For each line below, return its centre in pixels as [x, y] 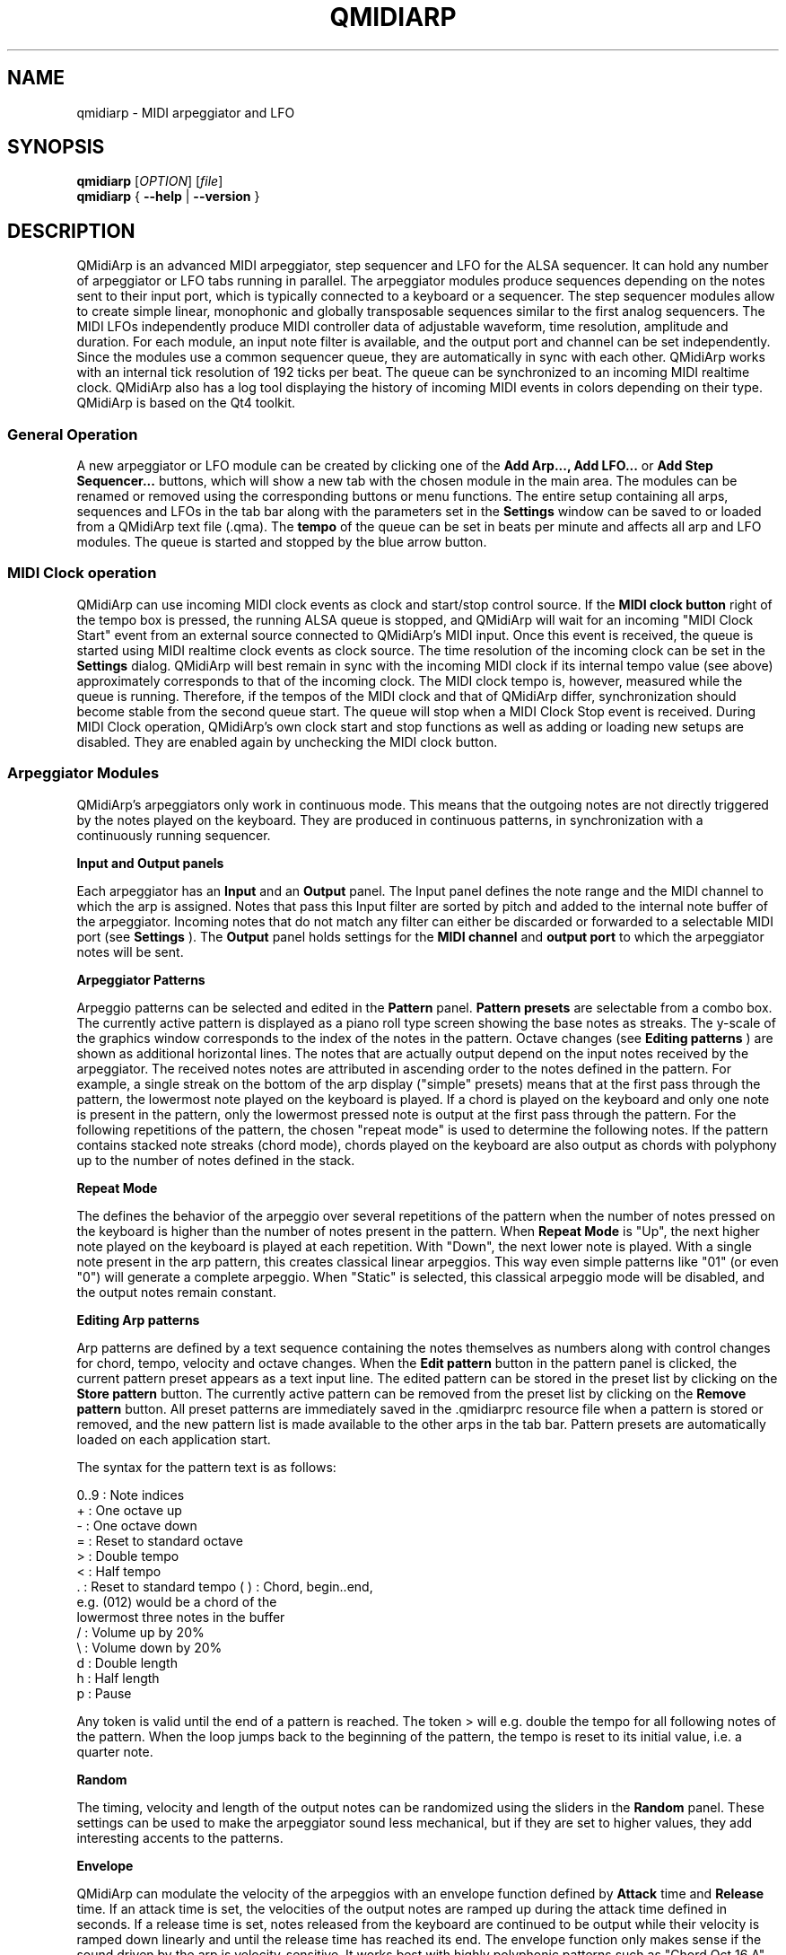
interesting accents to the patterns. [180, 1837]
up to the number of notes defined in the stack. [216, 1160]
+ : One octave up [129, 1510]
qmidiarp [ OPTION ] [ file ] [150, 181]
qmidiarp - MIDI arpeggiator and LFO [186, 112]
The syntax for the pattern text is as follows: [206, 1467]
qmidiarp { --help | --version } [168, 197]
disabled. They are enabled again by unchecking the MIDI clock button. [287, 741]
